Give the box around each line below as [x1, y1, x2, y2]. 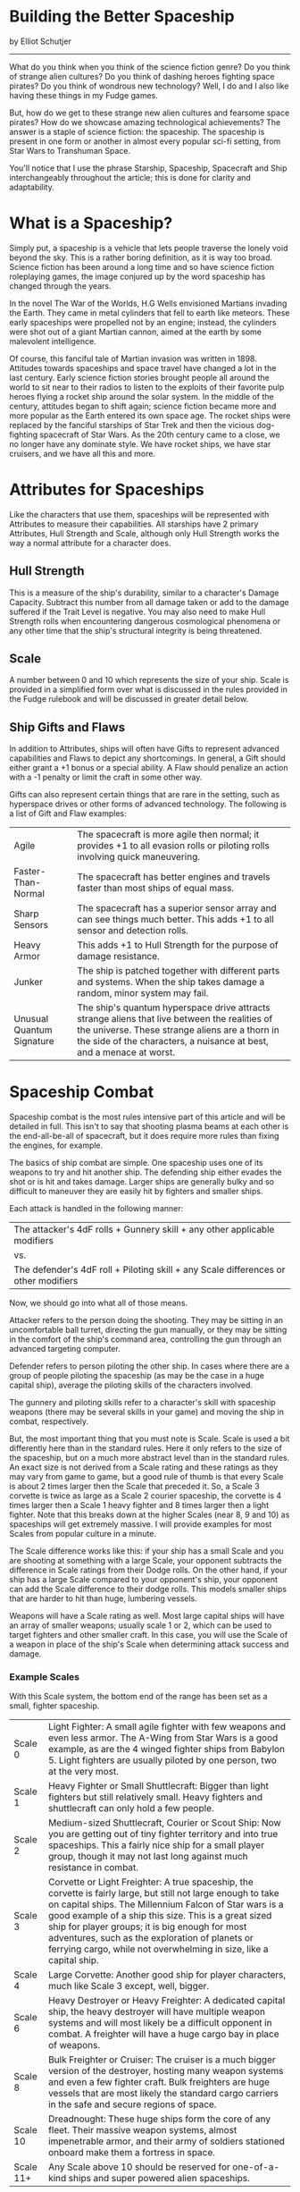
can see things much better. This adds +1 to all [77, 914, 274, 926]
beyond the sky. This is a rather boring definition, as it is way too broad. [9, 252, 273, 263]
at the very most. [47, 1766, 119, 1778]
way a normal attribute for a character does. [9, 537, 171, 548]
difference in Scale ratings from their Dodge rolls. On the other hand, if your [9, 1564, 287, 1575]
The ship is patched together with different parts [77, 965, 280, 977]
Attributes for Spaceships [9, 480, 204, 500]
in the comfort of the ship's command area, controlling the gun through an [9, 1334, 282, 1345]
